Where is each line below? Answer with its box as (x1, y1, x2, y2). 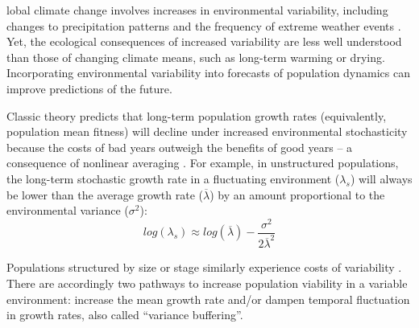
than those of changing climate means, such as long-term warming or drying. (6, 48, 385, 65)
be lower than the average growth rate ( (6, 186, 203, 203)
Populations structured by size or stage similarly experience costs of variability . (6, 259, 402, 276)
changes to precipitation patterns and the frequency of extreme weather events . (6, 17, 401, 34)
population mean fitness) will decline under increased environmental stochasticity (6, 123, 408, 140)
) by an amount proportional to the (209, 186, 385, 203)
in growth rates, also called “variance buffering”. (6, 306, 243, 323)
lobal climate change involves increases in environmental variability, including (6, 2, 388, 18)
